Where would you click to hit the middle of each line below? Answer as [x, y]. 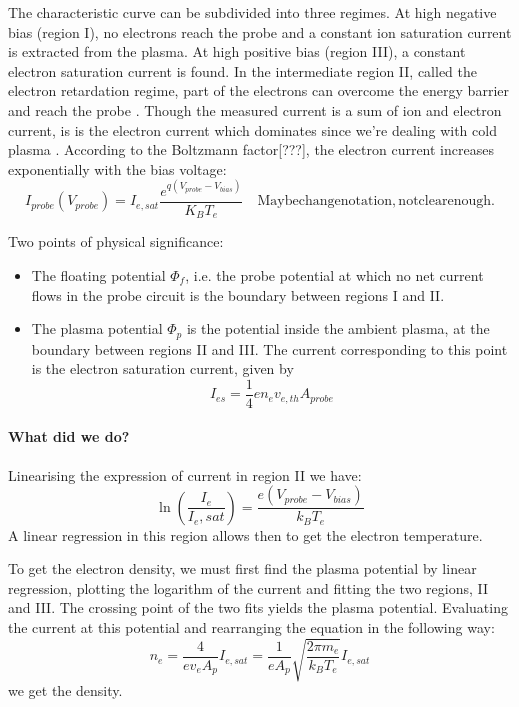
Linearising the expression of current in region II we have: [185, 474]
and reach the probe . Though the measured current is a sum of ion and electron [255, 109]
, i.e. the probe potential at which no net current [334, 274]
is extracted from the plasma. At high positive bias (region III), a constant [237, 51]
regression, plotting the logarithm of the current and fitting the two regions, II [248, 587]
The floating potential [98, 274]
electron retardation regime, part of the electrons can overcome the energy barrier [258, 90]
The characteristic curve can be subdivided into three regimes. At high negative [252, 12]
